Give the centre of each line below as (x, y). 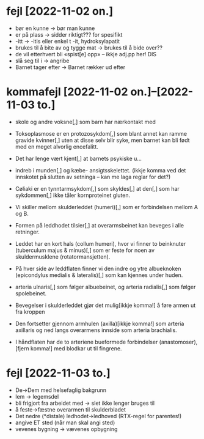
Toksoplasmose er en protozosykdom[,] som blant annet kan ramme (101, 133)
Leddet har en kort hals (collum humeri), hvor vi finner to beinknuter (100, 243)
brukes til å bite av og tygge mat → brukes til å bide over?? (89, 48)
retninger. (27, 232)
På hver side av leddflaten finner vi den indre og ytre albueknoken (98, 268)
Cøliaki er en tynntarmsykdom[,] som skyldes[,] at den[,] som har (97, 188)
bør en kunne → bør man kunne (55, 28)
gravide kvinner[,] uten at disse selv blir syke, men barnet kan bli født (103, 140)
